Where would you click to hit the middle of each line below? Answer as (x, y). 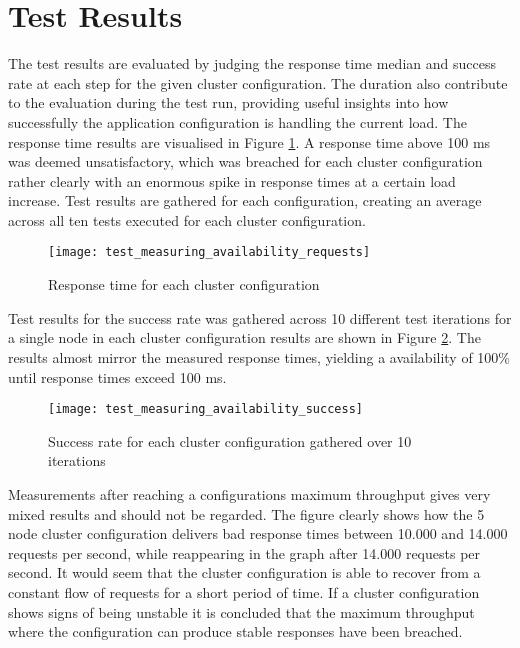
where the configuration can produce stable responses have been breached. (235, 631)
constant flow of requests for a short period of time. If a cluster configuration (244, 591)
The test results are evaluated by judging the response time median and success (252, 63)
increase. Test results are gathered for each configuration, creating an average (245, 200)
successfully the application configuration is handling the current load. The (237, 121)
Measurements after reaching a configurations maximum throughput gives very (249, 493)
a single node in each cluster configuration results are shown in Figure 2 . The (244, 337)
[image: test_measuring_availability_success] (205, 409)
